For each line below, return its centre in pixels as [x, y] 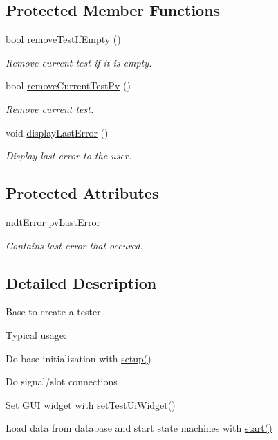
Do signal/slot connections [62, 381]
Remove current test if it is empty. [79, 62]
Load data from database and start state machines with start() [139, 428]
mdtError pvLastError [53, 221]
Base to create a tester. [55, 311]
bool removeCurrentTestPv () [68, 86]
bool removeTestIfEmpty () [63, 39]
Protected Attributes [82, 193]
